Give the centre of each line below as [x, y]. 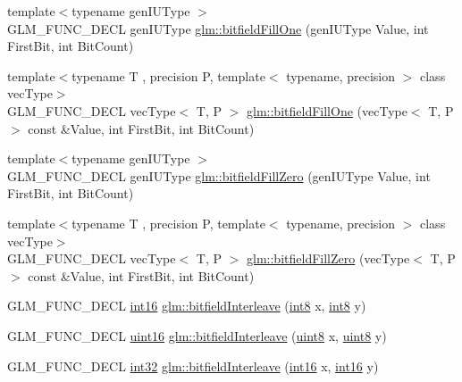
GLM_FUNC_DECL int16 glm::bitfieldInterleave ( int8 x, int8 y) [187, 306]
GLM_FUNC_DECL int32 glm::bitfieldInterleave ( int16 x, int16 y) [193, 365]
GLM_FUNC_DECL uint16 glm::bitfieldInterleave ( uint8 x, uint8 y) [197, 335]
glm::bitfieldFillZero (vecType [328, 258]
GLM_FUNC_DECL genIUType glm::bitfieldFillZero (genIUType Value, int [219, 175]
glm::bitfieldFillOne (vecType [327, 110]
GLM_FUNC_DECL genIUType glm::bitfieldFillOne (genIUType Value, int [218, 28]
